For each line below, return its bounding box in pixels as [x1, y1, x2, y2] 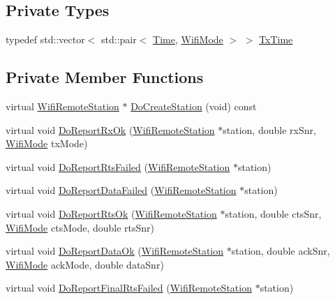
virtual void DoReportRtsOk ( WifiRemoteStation [6, 206, 217, 220]
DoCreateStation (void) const [131, 99, 257, 113]
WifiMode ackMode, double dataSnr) [6, 257, 164, 271]
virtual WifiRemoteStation [6, 99, 119, 113]
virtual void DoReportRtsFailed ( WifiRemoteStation [6, 159, 230, 174]
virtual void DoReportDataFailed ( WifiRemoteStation [6, 183, 237, 197]
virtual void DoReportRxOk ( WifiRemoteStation [6, 122, 215, 137]
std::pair [101, 32, 137, 47]
